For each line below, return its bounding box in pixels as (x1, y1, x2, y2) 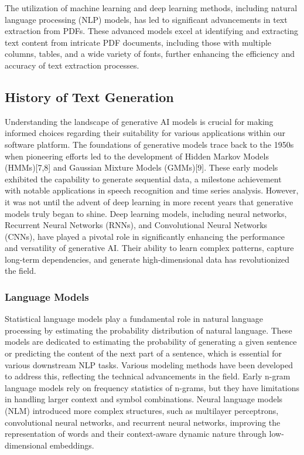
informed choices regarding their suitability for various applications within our (5, 127, 285, 139)
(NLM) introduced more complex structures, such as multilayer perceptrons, (5, 405, 279, 417)
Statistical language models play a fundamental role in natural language (5, 313, 263, 325)
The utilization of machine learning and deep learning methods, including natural (5, 2, 298, 13)
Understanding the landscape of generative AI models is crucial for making (5, 115, 274, 127)
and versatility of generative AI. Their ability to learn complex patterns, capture (5, 242, 294, 254)
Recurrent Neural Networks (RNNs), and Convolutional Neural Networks (5, 219, 268, 231)
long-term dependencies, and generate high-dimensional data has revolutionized (5, 253, 290, 265)
